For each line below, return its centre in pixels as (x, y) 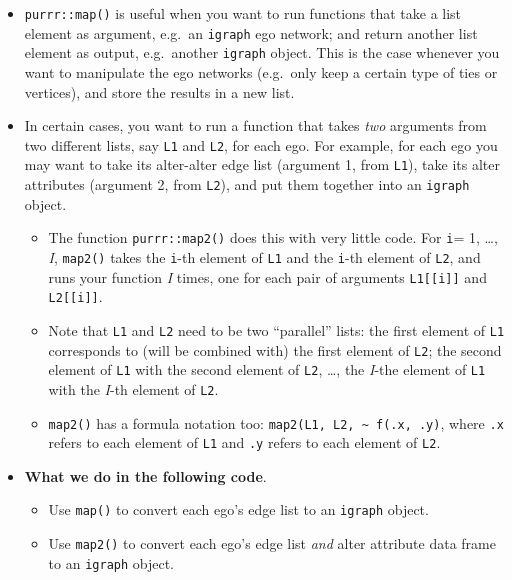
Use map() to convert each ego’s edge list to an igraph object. (238, 509)
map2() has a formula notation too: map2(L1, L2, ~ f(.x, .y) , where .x (276, 422)
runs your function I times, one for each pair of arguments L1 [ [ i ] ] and (267, 276)
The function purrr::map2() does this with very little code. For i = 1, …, (273, 237)
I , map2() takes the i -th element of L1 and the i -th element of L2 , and (264, 256)
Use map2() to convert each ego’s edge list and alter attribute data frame (272, 543)
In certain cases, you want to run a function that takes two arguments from (255, 125)
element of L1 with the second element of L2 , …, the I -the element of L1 (267, 369)
